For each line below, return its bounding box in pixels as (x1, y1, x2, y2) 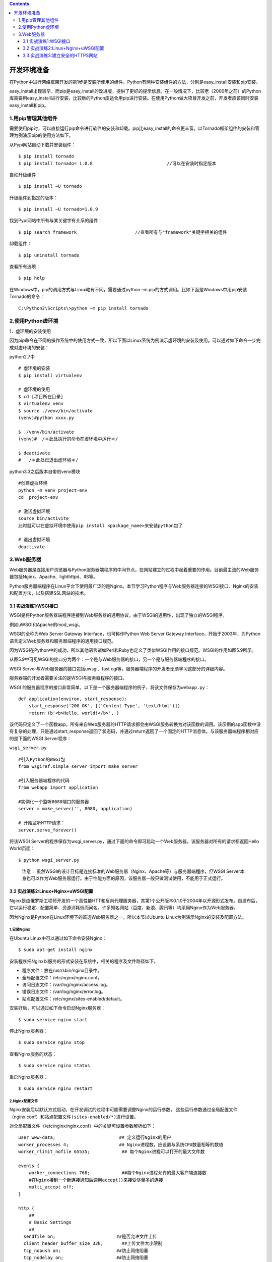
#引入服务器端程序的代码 (18, 777, 70, 783)
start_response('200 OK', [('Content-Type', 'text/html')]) (28, 703, 181, 709)
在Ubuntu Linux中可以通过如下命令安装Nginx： (9, 935, 107, 941)
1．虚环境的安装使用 (9, 328, 51, 334)
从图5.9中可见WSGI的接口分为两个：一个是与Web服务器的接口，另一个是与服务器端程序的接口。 (9, 656, 209, 662)
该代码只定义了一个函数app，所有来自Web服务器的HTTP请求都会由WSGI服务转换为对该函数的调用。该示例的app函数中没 (9, 721, 261, 727)
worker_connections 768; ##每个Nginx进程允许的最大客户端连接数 (28, 1170, 207, 1176)
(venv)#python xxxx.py (18, 415, 75, 421)
